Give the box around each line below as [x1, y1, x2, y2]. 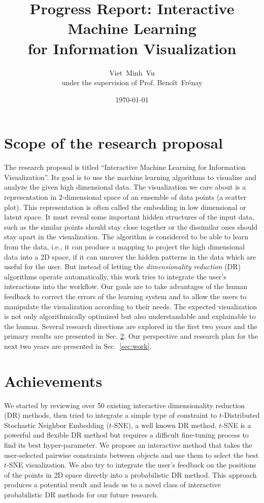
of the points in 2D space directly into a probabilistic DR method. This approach [4, 469, 257, 480]
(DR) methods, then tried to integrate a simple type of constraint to [4, 410, 217, 420]
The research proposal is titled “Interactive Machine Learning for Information [4, 162, 246, 172]
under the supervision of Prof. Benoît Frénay [61, 77, 203, 88]
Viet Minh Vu [109, 67, 155, 78]
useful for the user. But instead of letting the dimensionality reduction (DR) [4, 261, 241, 272]
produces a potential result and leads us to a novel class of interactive [4, 479, 221, 490]
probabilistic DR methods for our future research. [4, 489, 158, 499]
